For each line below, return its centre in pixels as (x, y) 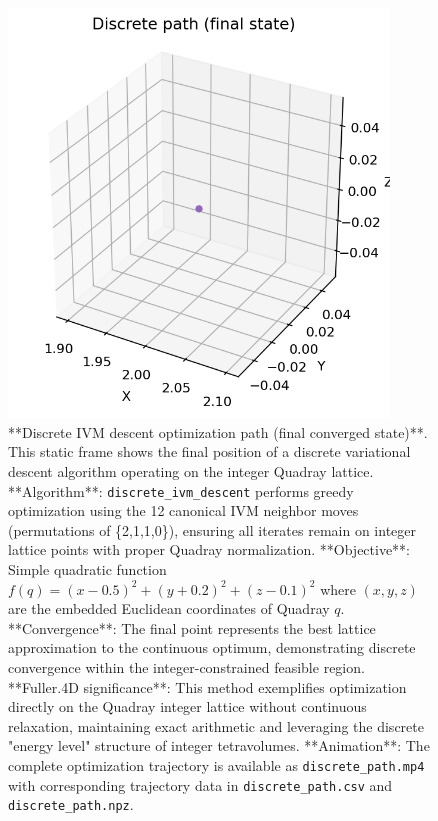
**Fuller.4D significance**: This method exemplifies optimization (207, 686)
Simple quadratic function (87, 568)
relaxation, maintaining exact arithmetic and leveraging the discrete (216, 725)
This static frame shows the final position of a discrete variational (209, 451)
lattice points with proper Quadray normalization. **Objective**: (209, 549)
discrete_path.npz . (71, 804)
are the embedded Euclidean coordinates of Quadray (169, 608)
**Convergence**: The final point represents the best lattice (192, 627)
